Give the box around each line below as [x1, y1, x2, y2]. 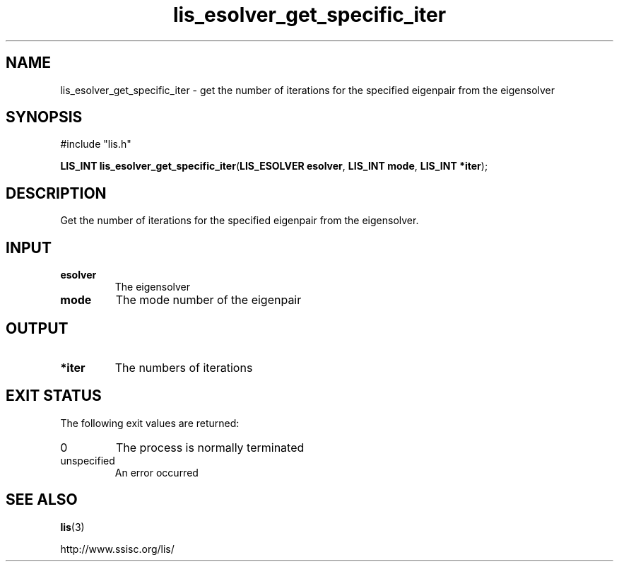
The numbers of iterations [114, 360, 253, 375]
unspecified [60, 454, 115, 467]
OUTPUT [6, 319, 69, 337]
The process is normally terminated [115, 440, 305, 455]
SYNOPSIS [6, 108, 83, 127]
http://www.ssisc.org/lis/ [60, 542, 175, 555]
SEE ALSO [6, 491, 78, 509]
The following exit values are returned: [60, 416, 240, 429]
